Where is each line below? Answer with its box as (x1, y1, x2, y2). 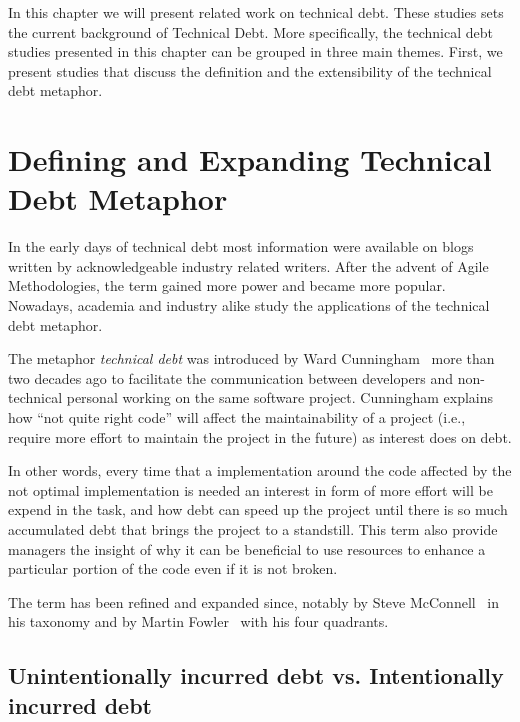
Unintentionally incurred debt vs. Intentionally (8, 660, 504, 691)
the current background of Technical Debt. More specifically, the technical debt (8, 21, 493, 42)
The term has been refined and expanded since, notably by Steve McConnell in (8, 591, 500, 612)
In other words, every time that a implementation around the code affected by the (8, 460, 512, 481)
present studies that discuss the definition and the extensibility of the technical (8, 60, 492, 81)
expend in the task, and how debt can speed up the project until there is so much (8, 499, 508, 520)
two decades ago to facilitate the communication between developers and (8, 367, 454, 388)
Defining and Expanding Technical (8, 139, 492, 180)
